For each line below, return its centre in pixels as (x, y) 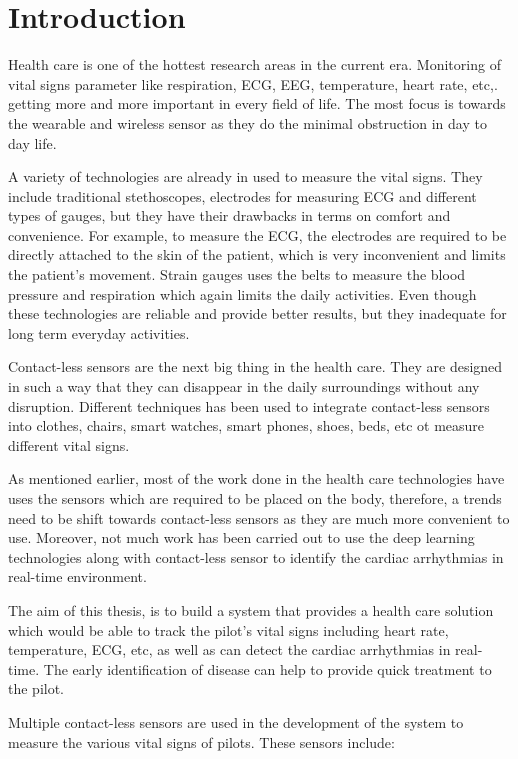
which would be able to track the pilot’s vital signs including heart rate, (228, 629)
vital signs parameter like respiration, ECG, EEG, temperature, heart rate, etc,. (253, 83)
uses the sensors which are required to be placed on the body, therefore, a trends (255, 498)
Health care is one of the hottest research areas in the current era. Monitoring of (254, 64)
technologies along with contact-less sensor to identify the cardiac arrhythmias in (256, 556)
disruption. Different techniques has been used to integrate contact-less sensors (249, 405)
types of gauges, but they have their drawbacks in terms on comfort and (229, 215)
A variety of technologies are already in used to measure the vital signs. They (245, 176)
